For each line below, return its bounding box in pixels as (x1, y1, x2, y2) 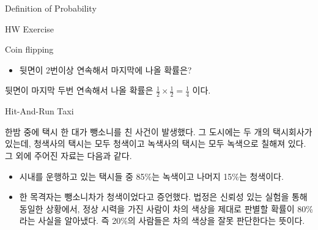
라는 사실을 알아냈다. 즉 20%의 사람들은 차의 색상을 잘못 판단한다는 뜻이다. (19, 214, 305, 227)
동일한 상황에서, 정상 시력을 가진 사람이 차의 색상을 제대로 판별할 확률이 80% (19, 202, 313, 215)
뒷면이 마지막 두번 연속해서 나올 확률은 (5, 84, 153, 97)
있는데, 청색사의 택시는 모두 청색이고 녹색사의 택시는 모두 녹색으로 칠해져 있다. (5, 137, 306, 150)
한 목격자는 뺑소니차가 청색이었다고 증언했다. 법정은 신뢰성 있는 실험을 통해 (19, 190, 308, 203)
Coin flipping (5, 43, 54, 56)
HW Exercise (5, 22, 54, 35)
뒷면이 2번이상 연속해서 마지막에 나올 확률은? (19, 63, 192, 76)
